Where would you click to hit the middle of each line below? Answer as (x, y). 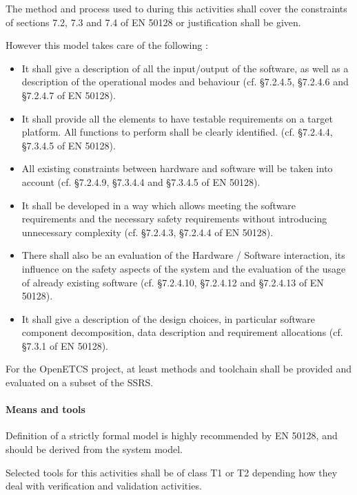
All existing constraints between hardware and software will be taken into (177, 168)
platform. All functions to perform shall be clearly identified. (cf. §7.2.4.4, (177, 132)
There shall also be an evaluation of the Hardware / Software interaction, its (183, 255)
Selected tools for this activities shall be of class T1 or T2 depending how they (172, 472)
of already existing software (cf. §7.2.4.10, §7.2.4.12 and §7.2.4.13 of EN (173, 282)
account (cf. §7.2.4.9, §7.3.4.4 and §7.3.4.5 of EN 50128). (141, 181)
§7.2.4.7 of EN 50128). (69, 95)
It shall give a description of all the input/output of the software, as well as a (185, 68)
